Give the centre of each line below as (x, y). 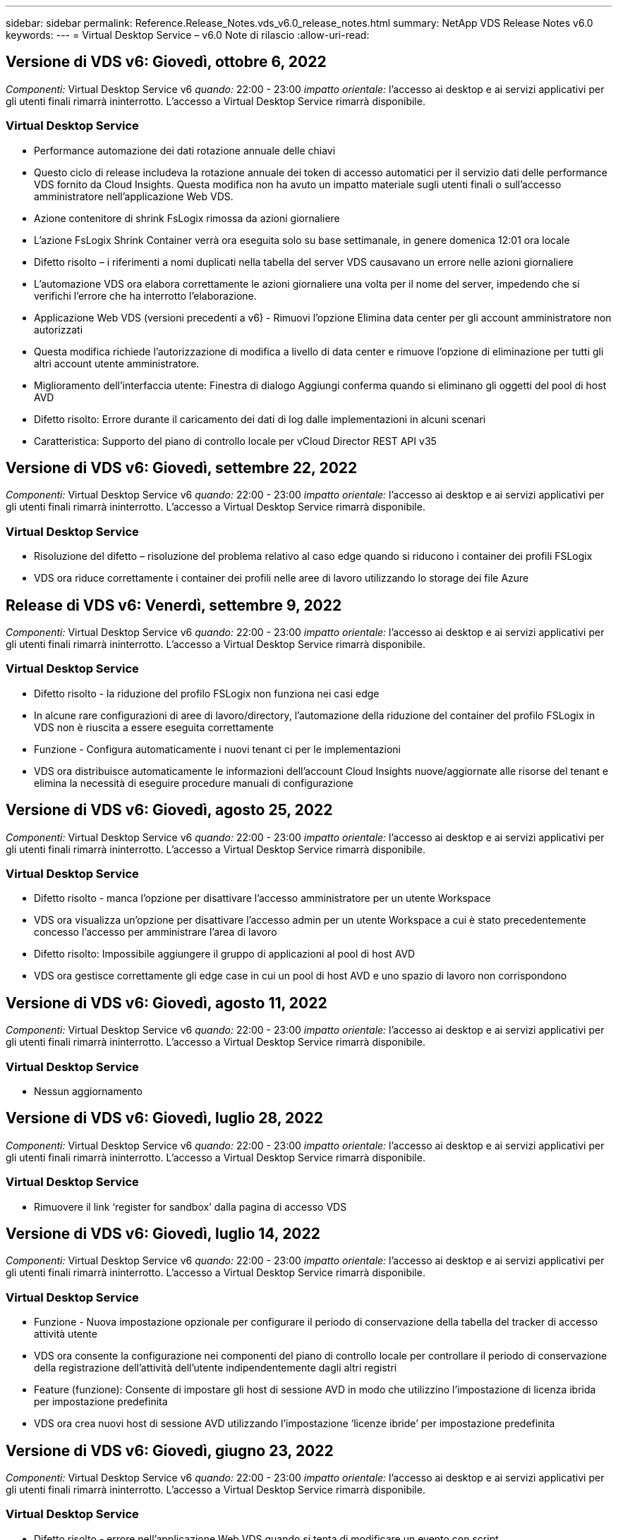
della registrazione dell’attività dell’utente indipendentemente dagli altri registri (216, 1368)
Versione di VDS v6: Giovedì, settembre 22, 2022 (182, 468)
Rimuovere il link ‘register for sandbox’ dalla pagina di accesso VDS (190, 1206)
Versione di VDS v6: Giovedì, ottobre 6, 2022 (166, 62)
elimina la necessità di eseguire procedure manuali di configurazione (194, 783)
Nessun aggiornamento (88, 1091)
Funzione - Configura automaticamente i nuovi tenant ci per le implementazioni (217, 749)
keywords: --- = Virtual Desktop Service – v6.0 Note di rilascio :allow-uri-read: (188, 35)
